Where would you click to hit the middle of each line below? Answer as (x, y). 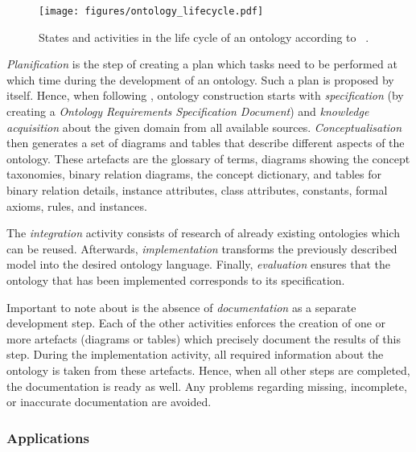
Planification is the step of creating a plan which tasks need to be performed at (202, 64)
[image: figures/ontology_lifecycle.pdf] (151, 11)
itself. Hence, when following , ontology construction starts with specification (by (205, 95)
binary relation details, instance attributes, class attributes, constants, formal (197, 190)
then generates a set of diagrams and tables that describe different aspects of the (206, 143)
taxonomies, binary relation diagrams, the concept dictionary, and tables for (194, 174)
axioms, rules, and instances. (77, 205)
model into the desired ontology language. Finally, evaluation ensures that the (198, 264)
